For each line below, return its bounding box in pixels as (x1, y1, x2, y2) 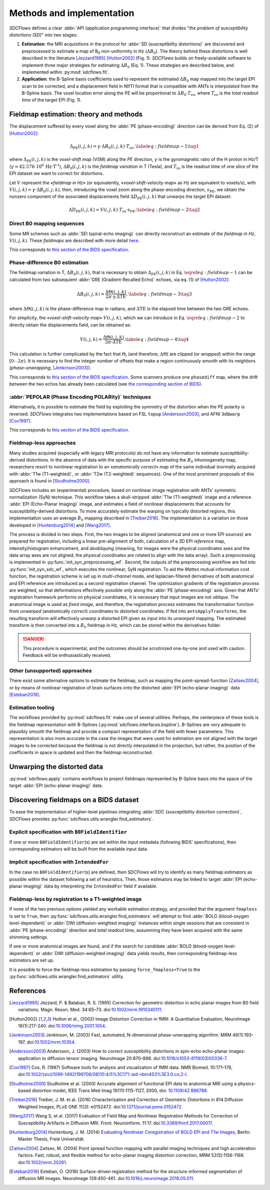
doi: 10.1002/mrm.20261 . (18, 1159, 67, 1165)
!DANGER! (22, 636, 44, 642)
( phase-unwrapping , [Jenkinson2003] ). (9, 365, 91, 371)
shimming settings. (9, 934, 48, 940)
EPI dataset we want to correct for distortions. (9, 170, 104, 176)
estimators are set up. (9, 957, 54, 963)
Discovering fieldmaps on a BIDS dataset (9, 795, 139, 804)
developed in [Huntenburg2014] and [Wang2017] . (9, 522, 111, 528)
